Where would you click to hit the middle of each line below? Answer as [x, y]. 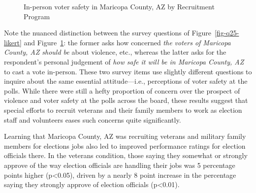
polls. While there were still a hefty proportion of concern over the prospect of [122, 90]
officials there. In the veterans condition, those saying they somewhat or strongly [126, 155]
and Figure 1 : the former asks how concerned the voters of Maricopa [127, 42]
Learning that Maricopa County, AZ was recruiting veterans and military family [125, 136]
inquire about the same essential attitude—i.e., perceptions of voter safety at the [126, 81]
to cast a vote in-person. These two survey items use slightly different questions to [128, 71]
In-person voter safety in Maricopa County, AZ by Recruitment [119, 6]
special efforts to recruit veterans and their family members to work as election [123, 110]
